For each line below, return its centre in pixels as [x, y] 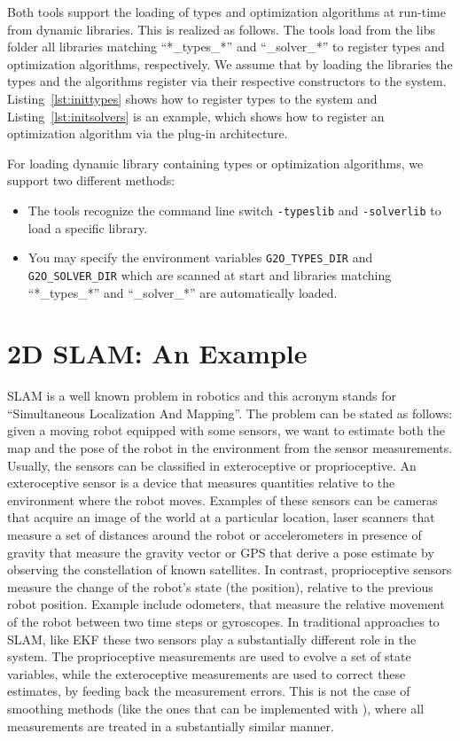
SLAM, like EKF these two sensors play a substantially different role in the [212, 639]
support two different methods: [91, 180]
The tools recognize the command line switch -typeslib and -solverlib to [234, 210]
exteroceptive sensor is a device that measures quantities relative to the [201, 483]
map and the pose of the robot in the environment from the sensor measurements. [230, 448]
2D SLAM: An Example [157, 353]
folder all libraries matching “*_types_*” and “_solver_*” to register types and [226, 47]
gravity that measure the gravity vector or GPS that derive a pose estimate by [221, 552]
